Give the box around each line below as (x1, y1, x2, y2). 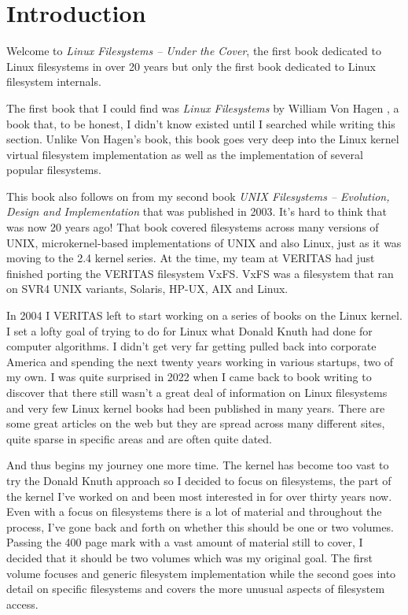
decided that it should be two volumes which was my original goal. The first (6, 549, 373, 565)
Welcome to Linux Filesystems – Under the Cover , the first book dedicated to (6, 43, 381, 59)
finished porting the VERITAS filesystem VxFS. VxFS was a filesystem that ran (6, 265, 394, 281)
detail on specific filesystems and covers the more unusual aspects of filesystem (6, 580, 385, 597)
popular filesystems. (6, 161, 101, 178)
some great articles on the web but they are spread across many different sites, (6, 415, 385, 432)
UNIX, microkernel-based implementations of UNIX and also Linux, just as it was (6, 234, 402, 250)
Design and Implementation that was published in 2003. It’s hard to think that (6, 203, 388, 220)
